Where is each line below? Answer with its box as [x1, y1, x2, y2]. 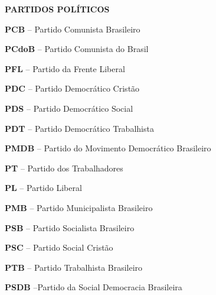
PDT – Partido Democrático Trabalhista [5, 122, 154, 134]
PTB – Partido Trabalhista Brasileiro [5, 261, 143, 273]
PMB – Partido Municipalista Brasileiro [5, 201, 153, 213]
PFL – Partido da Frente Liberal [5, 62, 125, 74]
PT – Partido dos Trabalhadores [5, 161, 123, 174]
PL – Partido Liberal [5, 181, 82, 194]
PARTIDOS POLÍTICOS [5, 3, 110, 15]
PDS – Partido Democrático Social [5, 102, 133, 114]
